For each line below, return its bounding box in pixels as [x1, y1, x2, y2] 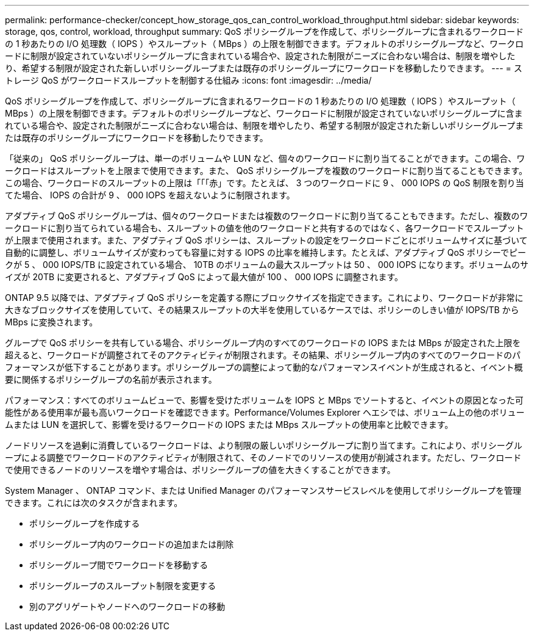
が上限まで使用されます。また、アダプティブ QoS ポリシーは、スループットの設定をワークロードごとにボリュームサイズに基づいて [5, 235, 528, 245]
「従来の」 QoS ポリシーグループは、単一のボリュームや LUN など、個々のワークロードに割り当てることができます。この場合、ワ [5, 153, 525, 164]
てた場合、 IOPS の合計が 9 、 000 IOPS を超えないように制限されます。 [5, 190, 295, 200]
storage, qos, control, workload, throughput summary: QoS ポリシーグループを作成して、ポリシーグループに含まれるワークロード [5, 26, 524, 37]
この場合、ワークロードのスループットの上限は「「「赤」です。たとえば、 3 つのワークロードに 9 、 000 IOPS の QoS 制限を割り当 [5, 178, 524, 188]
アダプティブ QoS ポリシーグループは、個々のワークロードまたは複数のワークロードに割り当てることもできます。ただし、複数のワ [5, 211, 529, 221]
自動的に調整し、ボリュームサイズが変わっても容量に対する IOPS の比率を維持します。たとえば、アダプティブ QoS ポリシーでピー [5, 247, 526, 258]
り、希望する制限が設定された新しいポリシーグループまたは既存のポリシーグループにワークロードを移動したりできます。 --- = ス [5, 63, 522, 73]
